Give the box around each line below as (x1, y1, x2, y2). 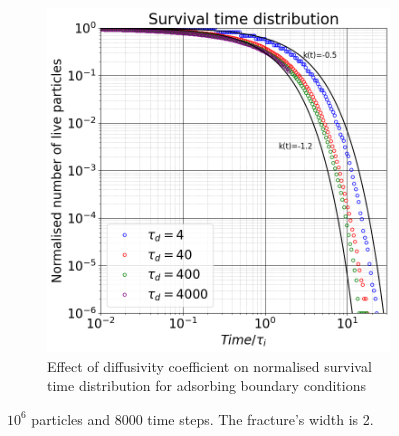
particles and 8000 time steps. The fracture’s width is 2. (31, 408, 374, 429)
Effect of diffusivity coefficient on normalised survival (47, 355, 372, 376)
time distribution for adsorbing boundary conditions (47, 375, 366, 396)
